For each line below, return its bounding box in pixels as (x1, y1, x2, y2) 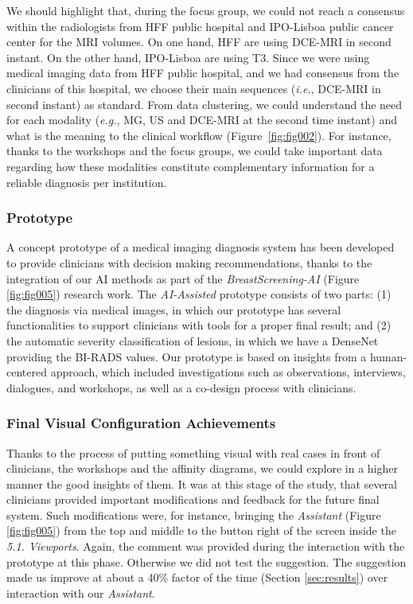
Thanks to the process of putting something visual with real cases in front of (6, 444, 380, 461)
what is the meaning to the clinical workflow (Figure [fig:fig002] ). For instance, (6, 127, 392, 143)
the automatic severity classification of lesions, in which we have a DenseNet (6, 332, 379, 349)
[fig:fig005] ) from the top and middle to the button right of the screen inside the (6, 522, 396, 539)
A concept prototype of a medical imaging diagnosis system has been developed (6, 239, 395, 255)
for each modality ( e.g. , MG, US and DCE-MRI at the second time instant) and (6, 111, 397, 128)
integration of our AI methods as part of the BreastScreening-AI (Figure (6, 270, 360, 286)
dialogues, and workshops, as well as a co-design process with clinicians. (6, 379, 357, 396)
